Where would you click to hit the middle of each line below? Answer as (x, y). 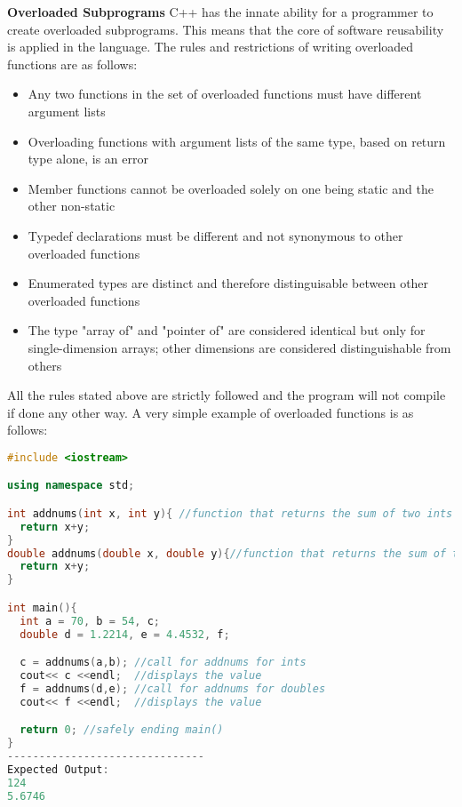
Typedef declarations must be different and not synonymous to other (215, 235)
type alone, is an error (88, 159)
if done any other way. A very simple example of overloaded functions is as (211, 412)
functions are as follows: (72, 64)
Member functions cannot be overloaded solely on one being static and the (231, 188)
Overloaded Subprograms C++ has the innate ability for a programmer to (220, 12)
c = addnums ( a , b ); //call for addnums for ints (163, 663)
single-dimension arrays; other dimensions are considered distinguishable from (239, 347)
